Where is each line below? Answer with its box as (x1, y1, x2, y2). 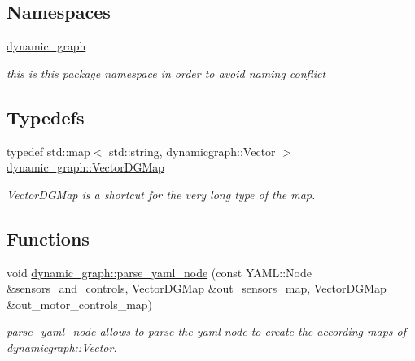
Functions (7, 225, 90, 250)
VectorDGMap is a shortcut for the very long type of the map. (7, 185, 316, 202)
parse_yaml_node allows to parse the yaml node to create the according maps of (7, 323, 406, 340)
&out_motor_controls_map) (7, 295, 153, 312)
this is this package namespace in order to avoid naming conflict (7, 64, 326, 81)
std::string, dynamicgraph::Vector (109, 142, 276, 159)
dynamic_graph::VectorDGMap (7, 159, 165, 176)
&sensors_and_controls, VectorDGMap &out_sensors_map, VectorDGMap (7, 280, 387, 297)
